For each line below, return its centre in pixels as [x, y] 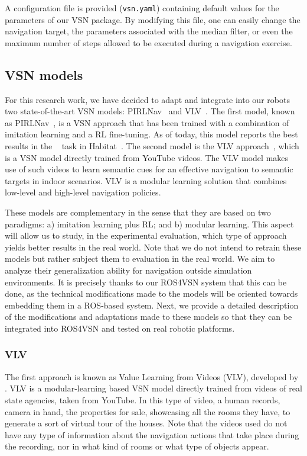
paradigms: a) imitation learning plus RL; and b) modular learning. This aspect [149, 224]
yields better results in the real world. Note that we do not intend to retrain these [153, 247]
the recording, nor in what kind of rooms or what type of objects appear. [137, 446]
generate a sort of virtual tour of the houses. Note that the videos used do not [146, 423]
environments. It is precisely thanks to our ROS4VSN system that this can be [146, 282]
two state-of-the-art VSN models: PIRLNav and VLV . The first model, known [150, 111]
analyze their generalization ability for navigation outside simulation [128, 270]
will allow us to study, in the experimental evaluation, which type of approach [146, 235]
